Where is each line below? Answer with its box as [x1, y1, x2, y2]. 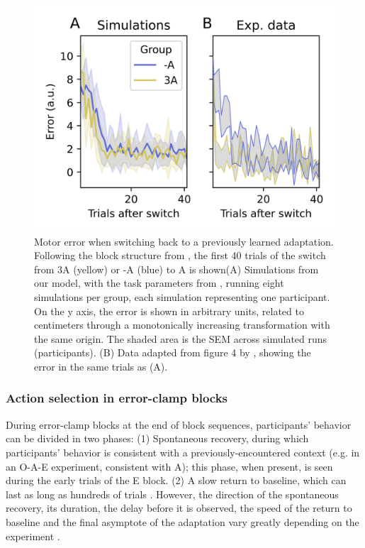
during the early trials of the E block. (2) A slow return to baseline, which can [6, 473, 347, 488]
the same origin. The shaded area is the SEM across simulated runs [34, 331, 327, 346]
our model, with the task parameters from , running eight [34, 275, 284, 290]
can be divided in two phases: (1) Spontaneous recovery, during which [6, 431, 309, 446]
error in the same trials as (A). [34, 358, 168, 373]
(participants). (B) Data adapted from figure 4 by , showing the [34, 345, 311, 360]
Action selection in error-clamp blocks [6, 389, 228, 407]
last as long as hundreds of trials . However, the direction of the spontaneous [6, 486, 339, 501]
